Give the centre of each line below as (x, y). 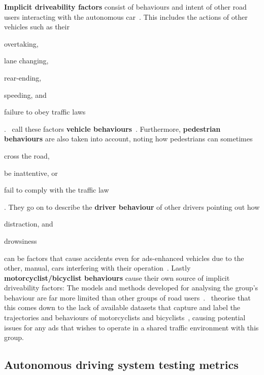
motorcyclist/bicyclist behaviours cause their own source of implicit (117, 277)
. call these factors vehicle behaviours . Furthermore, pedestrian (112, 128)
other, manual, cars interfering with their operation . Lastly (97, 268)
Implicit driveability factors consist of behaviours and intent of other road (125, 7)
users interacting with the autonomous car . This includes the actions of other (126, 16)
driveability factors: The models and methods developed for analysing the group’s (131, 288)
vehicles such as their (37, 27)
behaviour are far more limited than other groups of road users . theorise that (127, 297)
